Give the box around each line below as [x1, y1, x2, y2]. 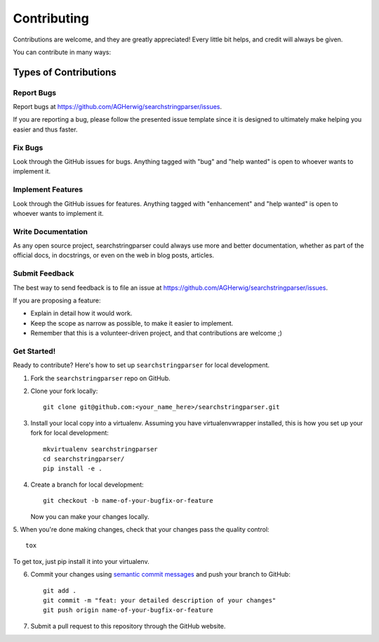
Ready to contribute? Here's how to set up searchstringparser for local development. [13, 361, 270, 369]
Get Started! [13, 346, 56, 356]
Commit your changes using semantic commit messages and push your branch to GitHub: [30, 570, 291, 579]
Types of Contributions [13, 66, 117, 78]
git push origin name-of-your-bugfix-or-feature [43, 606, 213, 615]
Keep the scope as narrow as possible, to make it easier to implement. [30, 319, 234, 327]
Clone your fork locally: [30, 387, 98, 395]
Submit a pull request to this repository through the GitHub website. [30, 622, 226, 630]
